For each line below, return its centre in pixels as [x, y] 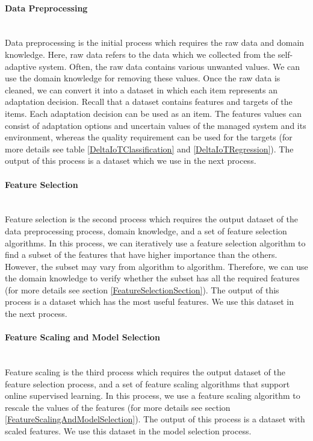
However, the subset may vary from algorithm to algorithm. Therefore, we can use [156, 266]
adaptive [21, 66]
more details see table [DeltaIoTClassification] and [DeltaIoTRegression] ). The [149, 149]
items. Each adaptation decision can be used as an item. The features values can [153, 113]
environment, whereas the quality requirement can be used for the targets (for [149, 137]
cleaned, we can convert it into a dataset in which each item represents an [141, 89]
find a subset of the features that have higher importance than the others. [141, 255]
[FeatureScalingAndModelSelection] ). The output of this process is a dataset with [155, 419]
